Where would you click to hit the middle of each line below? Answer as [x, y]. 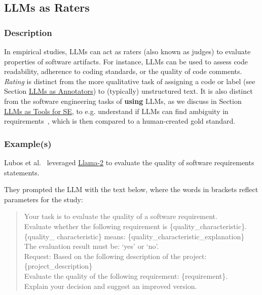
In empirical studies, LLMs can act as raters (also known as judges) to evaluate [127, 51]
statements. [22, 172]
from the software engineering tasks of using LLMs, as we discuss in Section [123, 101]
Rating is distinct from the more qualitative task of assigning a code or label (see [130, 81]
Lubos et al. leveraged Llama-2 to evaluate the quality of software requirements [129, 162]
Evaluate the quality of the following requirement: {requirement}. [126, 275]
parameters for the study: [44, 199]
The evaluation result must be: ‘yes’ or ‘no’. [91, 246]
